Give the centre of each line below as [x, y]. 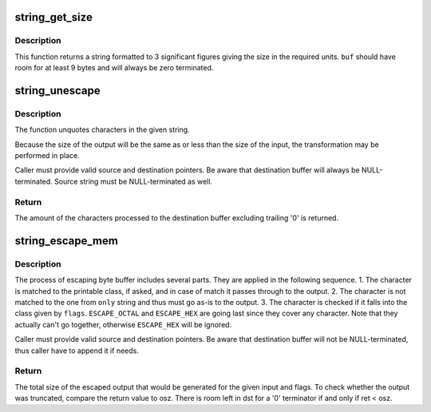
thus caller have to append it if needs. [77, 351]
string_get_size [54, 17]
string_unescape [58, 91]
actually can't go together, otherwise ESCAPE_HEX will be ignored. [123, 324]
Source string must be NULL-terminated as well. [134, 181]
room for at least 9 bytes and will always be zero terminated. [114, 68]
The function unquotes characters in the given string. [103, 130]
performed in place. [47, 156]
